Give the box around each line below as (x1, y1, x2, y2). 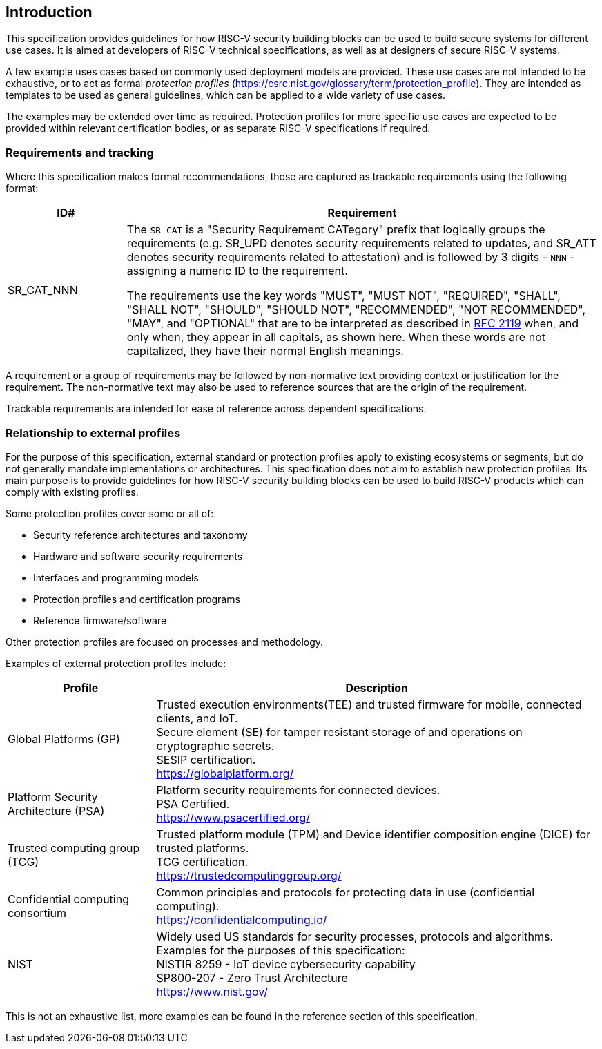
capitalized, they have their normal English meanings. (126, 344, 404, 358)
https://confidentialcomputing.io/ (156, 912, 327, 927)
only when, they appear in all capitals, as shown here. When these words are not (126, 330, 545, 345)
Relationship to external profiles (6, 425, 181, 440)
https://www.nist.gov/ (156, 984, 269, 999)
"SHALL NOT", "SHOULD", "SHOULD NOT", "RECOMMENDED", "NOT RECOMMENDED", (126, 302, 586, 317)
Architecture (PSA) (8, 803, 105, 818)
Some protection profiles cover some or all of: (6, 507, 214, 519)
